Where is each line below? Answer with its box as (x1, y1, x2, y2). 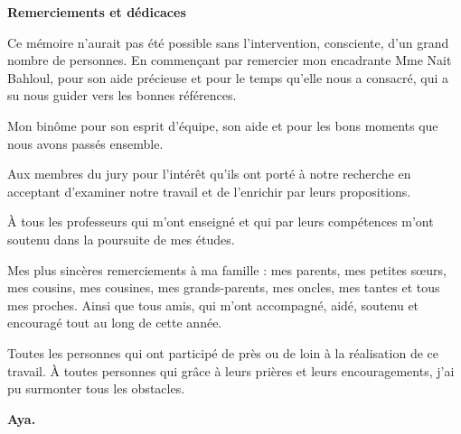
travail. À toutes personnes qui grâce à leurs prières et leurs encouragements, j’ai (7, 361, 455, 380)
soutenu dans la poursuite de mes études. (7, 229, 235, 248)
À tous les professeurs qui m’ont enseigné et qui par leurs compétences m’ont (7, 212, 434, 231)
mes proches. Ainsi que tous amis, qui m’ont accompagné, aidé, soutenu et (7, 295, 419, 314)
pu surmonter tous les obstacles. (7, 379, 185, 398)
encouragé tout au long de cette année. (7, 313, 222, 332)
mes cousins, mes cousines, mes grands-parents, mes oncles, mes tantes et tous (7, 278, 440, 297)
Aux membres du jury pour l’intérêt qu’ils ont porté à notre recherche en (7, 164, 411, 183)
